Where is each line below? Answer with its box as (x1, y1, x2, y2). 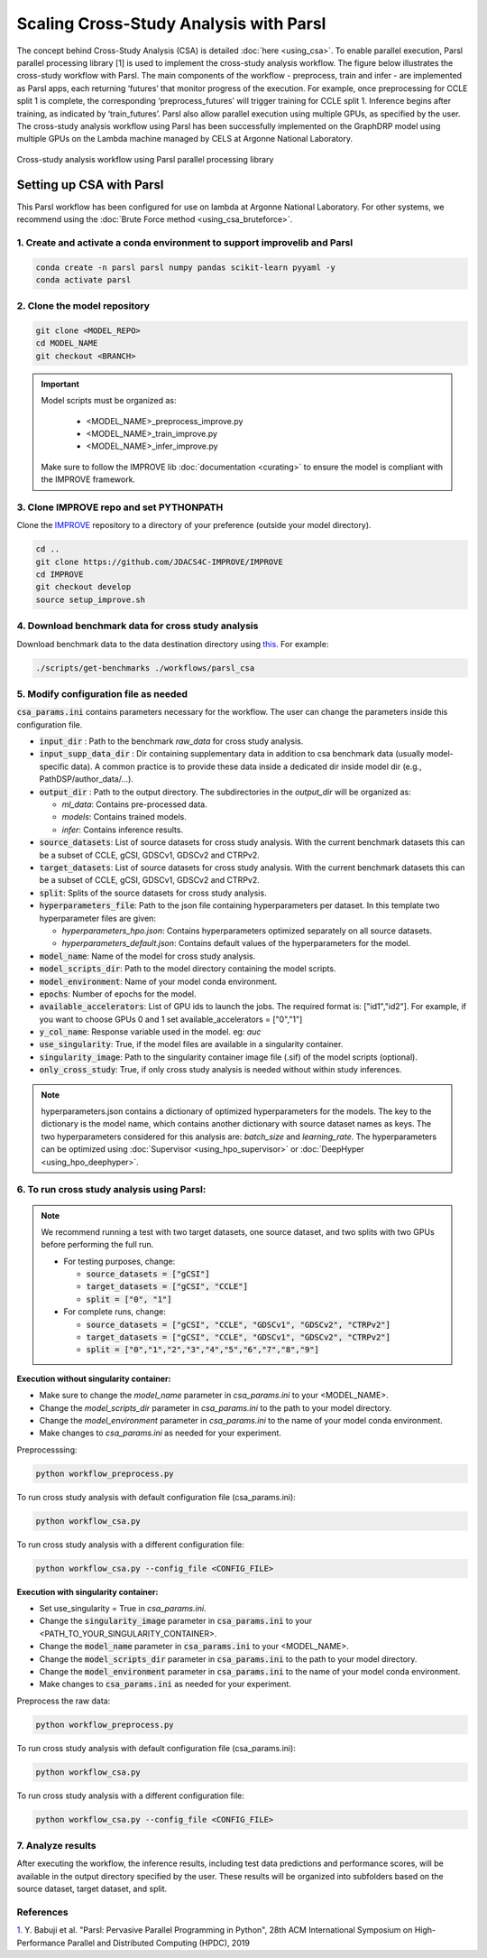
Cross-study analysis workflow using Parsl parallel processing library (16, 153, 274, 164)
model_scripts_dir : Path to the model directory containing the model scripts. (39, 963, 336, 974)
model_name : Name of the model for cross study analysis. (39, 951, 256, 961)
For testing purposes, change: (63, 1256, 176, 1267)
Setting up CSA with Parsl (16, 177, 164, 193)
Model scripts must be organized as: (41, 395, 177, 406)
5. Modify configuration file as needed (16, 687, 188, 700)
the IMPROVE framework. (41, 474, 135, 485)
